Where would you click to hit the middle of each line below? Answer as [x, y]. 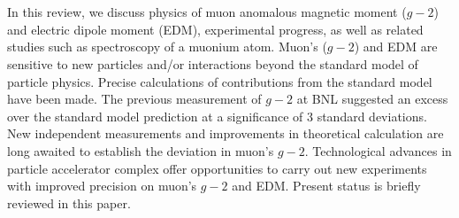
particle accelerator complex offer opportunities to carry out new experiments [217, 168]
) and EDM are [396, 47]
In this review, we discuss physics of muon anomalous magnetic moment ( [207, 12]
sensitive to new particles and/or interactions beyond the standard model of [213, 63]
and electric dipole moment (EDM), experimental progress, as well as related [215, 29]
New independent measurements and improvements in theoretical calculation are [226, 133]
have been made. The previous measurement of [134, 99]
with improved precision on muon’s [102, 186]
